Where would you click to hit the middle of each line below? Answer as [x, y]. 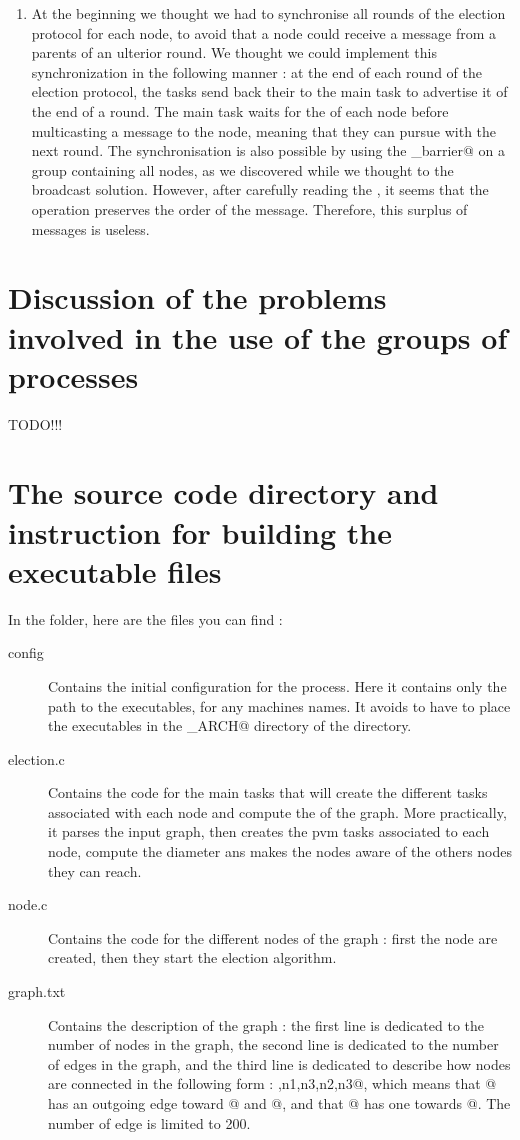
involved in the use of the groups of [258, 336]
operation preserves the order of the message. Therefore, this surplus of [249, 208]
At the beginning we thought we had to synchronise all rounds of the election [268, 13]
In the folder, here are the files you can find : [145, 618]
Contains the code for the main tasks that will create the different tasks [268, 792]
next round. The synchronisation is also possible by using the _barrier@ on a [268, 150]
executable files [115, 570]
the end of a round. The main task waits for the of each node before [240, 110]
